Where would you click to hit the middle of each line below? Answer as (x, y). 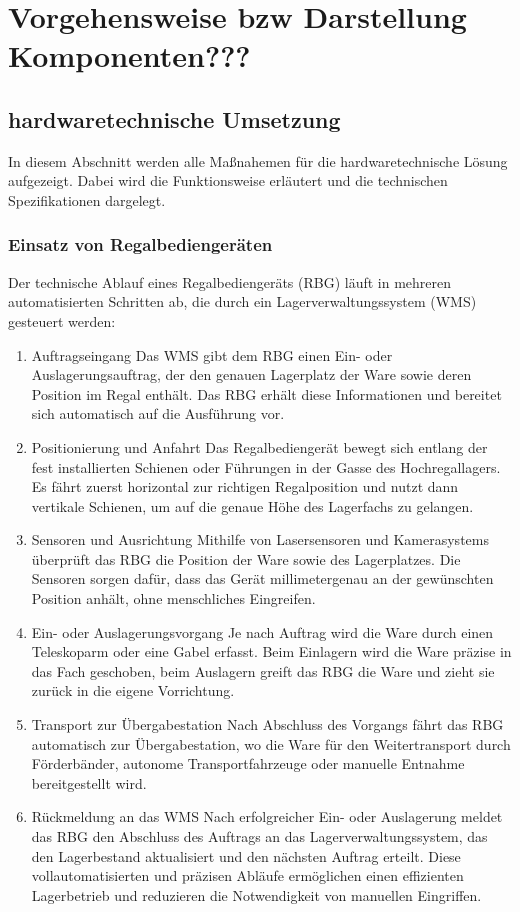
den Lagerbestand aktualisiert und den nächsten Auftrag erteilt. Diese (246, 855)
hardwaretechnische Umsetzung (174, 118)
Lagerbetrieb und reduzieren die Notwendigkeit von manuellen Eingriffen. (256, 894)
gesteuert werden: (62, 320)
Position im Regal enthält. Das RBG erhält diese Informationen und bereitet (266, 393)
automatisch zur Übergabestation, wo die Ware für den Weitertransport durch (271, 743)
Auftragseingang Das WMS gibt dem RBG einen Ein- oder (212, 354)
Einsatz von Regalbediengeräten (140, 244)
